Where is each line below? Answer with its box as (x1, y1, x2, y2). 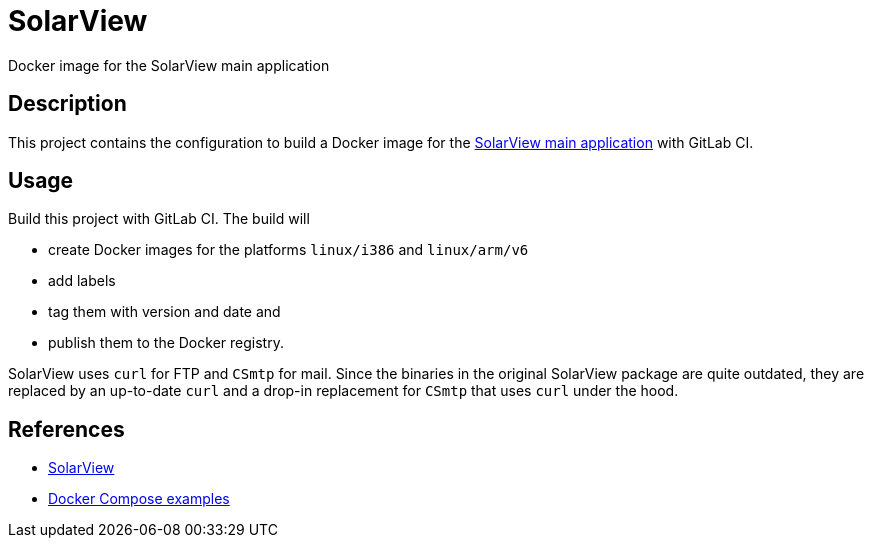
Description (8, 91, 127, 117)
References (8, 416, 125, 442)
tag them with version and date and (48, 303, 281, 321)
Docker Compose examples (48, 490, 230, 508)
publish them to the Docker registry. (48, 334, 284, 352)
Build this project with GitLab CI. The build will (8, 210, 310, 228)
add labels (48, 272, 116, 290)
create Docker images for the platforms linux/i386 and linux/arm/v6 (48, 241, 529, 259)
